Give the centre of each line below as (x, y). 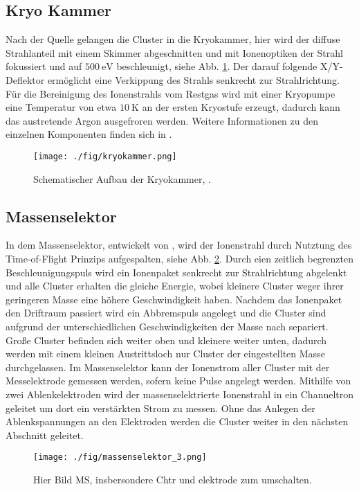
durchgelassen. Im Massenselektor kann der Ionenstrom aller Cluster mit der (168, 367)
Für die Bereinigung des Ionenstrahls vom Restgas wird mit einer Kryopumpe (171, 93)
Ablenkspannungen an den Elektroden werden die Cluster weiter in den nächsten (177, 421)
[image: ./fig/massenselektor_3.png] (120, 457)
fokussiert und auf (44, 66)
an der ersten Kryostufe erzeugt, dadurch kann (241, 107)
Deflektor (25, 79)
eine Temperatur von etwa (61, 107)
